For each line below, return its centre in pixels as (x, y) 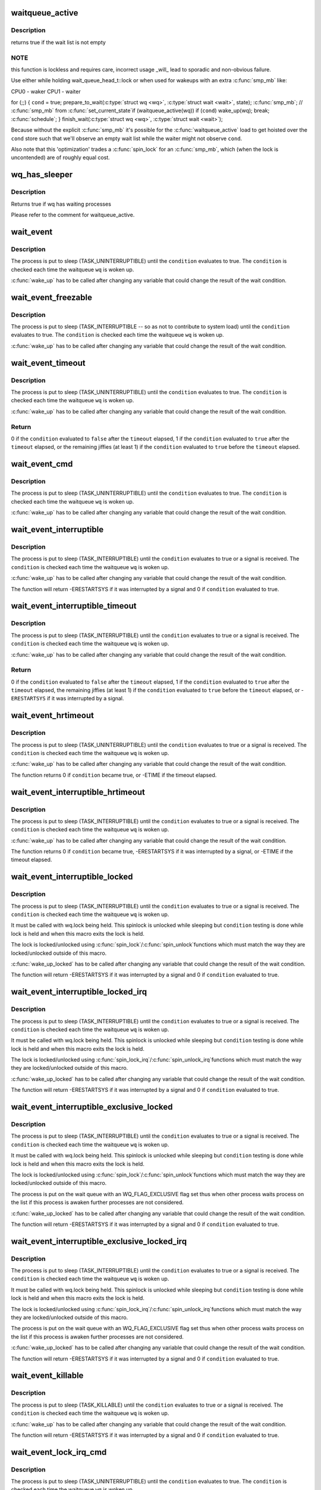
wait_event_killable (47, 1376)
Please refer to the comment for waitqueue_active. (73, 215)
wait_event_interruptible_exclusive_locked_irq (99, 1241)
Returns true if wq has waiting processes (61, 204)
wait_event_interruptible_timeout (74, 606)
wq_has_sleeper (42, 175)
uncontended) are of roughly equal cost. (60, 157)
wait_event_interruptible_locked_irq (79, 992)
